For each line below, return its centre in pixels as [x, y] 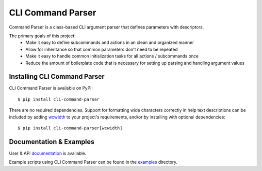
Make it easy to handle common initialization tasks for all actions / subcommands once [112, 56]
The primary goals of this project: [42, 36]
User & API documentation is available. [48, 153]
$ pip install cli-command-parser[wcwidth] [70, 128]
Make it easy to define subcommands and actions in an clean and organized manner [110, 43]
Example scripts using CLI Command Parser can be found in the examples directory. [93, 162]
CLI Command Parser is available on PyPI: [51, 88]
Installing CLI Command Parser [57, 77]
